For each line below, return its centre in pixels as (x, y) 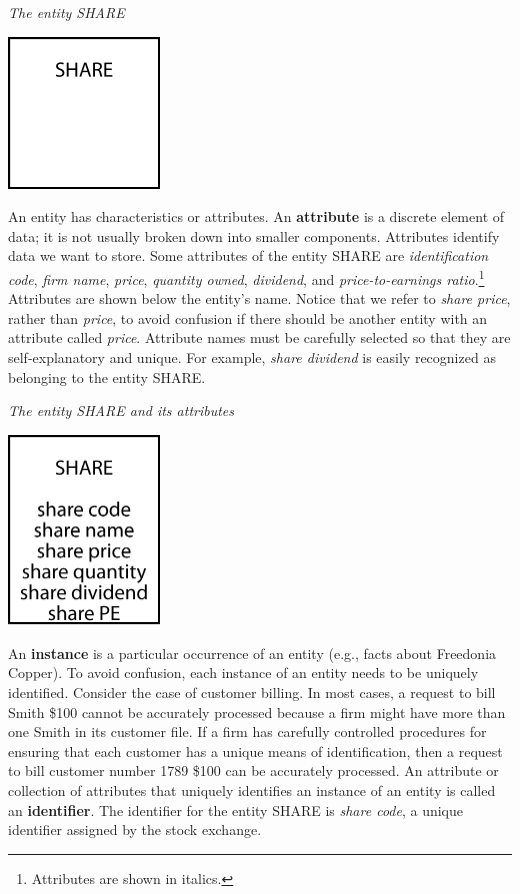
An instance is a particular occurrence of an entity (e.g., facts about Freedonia (252, 652)
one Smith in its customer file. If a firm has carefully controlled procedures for (247, 731)
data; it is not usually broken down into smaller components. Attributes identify (254, 235)
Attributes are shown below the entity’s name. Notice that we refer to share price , (259, 298)
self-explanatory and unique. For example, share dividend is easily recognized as (252, 356)
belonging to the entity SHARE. (107, 376)
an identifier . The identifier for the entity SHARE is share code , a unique (236, 809)
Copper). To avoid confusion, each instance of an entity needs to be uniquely (243, 672)
